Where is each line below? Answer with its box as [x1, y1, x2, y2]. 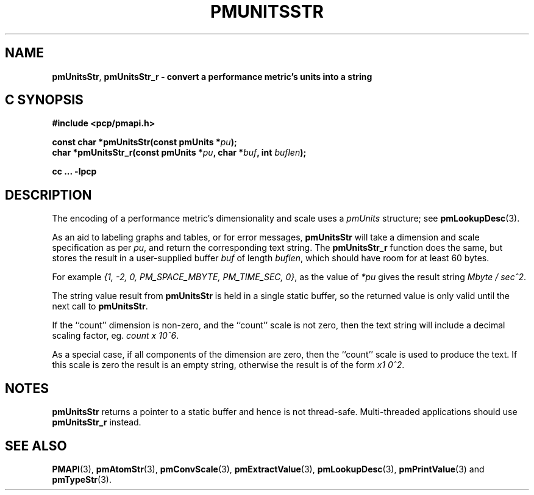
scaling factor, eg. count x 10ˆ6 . [52, 330, 179, 341]
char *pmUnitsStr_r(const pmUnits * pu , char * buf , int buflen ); [52, 147, 307, 158]
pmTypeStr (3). [52, 474, 112, 485]
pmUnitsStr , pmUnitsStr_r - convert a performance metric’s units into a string [52, 71, 372, 82]
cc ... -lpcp [52, 166, 97, 177]
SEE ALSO [5, 438, 67, 453]
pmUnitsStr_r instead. [52, 417, 141, 428]
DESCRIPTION [5, 187, 92, 203]
